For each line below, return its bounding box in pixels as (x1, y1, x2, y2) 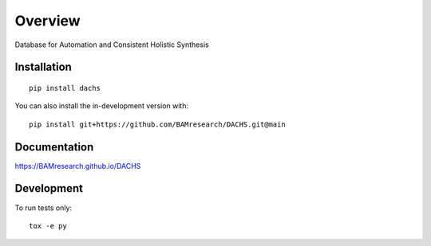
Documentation (14, 140, 94, 154)
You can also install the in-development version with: (14, 101, 189, 111)
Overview (14, 12, 81, 29)
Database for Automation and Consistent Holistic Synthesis (14, 40, 209, 49)
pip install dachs (29, 84, 101, 92)
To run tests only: (14, 203, 72, 213)
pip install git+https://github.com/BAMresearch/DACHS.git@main (29, 119, 287, 129)
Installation (14, 61, 72, 74)
